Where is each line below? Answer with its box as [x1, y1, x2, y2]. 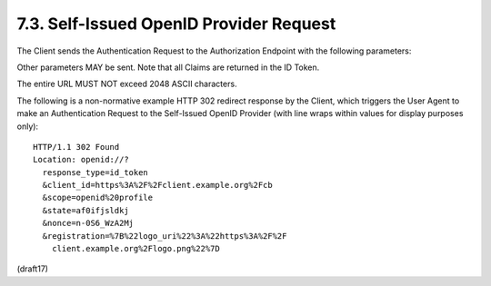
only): [16, 121, 39, 132]
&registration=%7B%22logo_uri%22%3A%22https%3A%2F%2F [42, 231, 287, 241]
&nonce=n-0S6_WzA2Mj [42, 218, 135, 229]
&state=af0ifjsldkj [42, 205, 129, 215]
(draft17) [16, 263, 49, 274]
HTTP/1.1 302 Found [33, 142, 120, 152]
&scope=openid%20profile [42, 192, 154, 203]
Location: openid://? [33, 154, 129, 165]
